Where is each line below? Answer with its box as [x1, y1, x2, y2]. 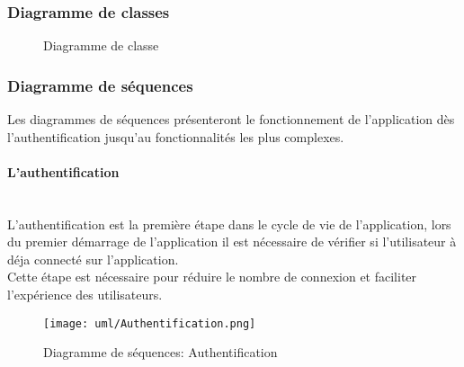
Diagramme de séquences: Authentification [43, 343, 278, 362]
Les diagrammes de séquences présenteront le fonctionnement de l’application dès [7, 110, 455, 129]
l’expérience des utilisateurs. [7, 284, 163, 303]
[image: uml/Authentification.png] [43, 317, 256, 330]
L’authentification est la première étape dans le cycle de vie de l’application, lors [7, 214, 451, 233]
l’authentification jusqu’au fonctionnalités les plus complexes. [7, 127, 344, 146]
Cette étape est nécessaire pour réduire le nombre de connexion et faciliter [7, 267, 417, 286]
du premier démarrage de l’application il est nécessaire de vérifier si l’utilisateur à [7, 232, 457, 251]
